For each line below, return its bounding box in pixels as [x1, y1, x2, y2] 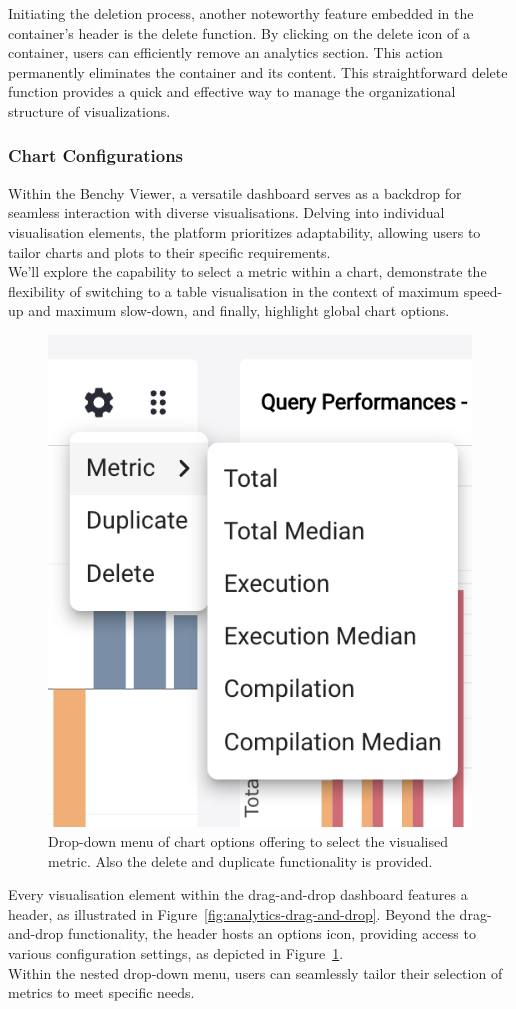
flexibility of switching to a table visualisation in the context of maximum [8, 280, 459, 301]
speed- [463, 280, 503, 301]
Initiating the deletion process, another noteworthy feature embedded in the [8, 3, 474, 23]
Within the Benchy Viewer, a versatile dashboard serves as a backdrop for [8, 182, 462, 203]
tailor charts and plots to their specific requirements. [8, 241, 331, 262]
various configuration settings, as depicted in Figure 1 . [8, 942, 344, 963]
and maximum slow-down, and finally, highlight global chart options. [28, 300, 450, 321]
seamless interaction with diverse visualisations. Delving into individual [8, 202, 445, 223]
